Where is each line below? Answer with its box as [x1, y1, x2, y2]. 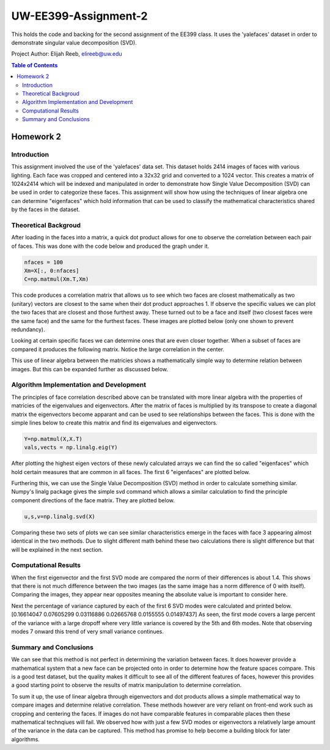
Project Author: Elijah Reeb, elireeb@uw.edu [11, 50, 122, 58]
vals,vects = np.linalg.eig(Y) [24, 444, 119, 451]
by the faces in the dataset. [11, 206, 81, 213]
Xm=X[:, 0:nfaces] [24, 267, 79, 275]
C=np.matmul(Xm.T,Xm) [24, 276, 89, 283]
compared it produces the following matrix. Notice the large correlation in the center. [11, 346, 224, 353]
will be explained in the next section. [11, 546, 103, 553]
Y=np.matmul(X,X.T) [24, 435, 82, 442]
